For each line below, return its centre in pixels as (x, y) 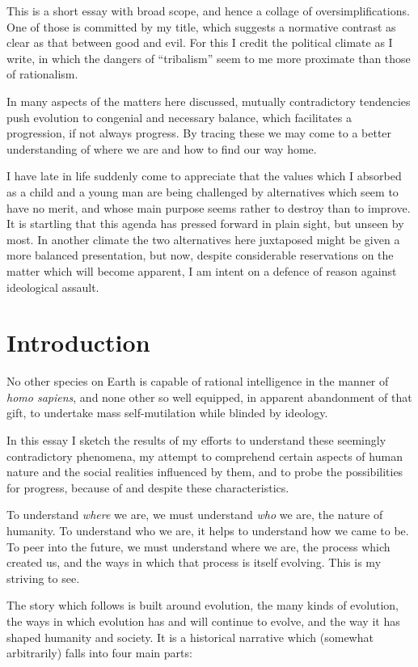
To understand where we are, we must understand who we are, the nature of (195, 515)
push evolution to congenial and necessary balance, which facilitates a (179, 117)
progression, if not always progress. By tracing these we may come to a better (199, 133)
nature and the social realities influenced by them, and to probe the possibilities (205, 472)
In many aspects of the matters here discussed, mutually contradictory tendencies (209, 101)
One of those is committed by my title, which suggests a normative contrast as (201, 26)
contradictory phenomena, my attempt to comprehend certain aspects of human (205, 456)
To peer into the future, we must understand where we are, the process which (198, 546)
